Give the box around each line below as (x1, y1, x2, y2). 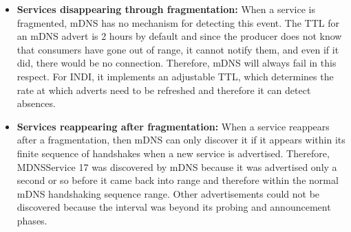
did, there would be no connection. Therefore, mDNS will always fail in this (17, 56, 337, 70)
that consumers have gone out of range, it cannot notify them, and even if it (17, 42, 339, 56)
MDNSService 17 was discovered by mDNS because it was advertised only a (17, 159, 337, 174)
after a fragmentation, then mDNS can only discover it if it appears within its (17, 132, 345, 147)
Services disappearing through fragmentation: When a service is (17, 2, 315, 16)
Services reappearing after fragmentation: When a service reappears (17, 119, 330, 133)
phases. (17, 213, 47, 227)
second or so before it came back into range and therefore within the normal (17, 173, 339, 187)
